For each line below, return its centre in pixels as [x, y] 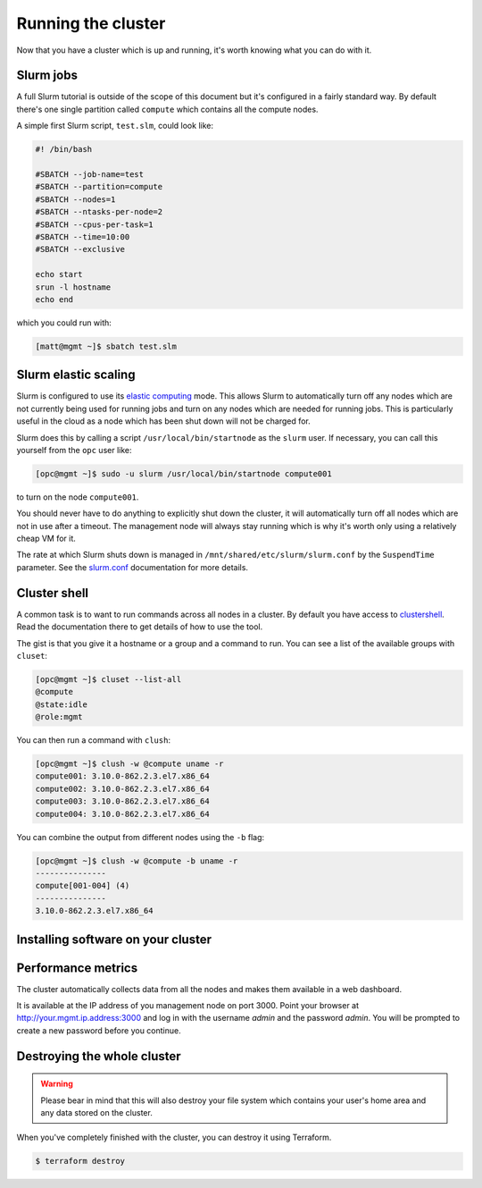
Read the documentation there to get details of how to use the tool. [140, 627]
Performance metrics [77, 968]
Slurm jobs [47, 76]
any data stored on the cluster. [97, 1113]
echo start [59, 274]
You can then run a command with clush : [94, 740]
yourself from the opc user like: [74, 450]
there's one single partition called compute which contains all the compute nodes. [167, 109]
